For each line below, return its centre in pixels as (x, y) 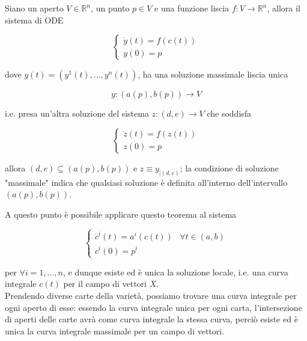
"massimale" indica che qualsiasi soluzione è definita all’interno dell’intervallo (146, 182)
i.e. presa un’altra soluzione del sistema (77, 113)
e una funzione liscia (192, 8)
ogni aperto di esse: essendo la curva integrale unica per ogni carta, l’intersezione (153, 307)
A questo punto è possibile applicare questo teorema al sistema (121, 214)
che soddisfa (229, 113)
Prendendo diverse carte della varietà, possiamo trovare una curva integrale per (151, 295)
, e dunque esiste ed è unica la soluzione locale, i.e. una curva (175, 272)
